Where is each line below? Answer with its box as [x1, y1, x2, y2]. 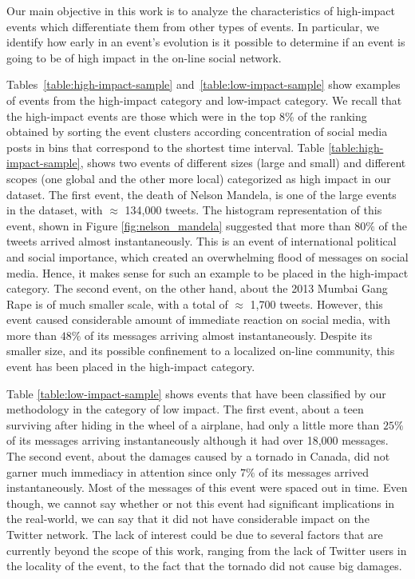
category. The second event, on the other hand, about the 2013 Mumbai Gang [6, 280, 388, 297]
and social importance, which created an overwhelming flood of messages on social [6, 248, 409, 265]
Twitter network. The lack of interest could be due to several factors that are [6, 526, 383, 542]
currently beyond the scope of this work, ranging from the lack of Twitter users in [6, 541, 407, 558]
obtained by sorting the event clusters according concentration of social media [6, 123, 388, 140]
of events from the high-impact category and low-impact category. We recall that [6, 91, 402, 108]
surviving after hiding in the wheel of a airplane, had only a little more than [6, 416, 380, 433]
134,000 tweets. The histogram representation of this [125, 202, 382, 218]
